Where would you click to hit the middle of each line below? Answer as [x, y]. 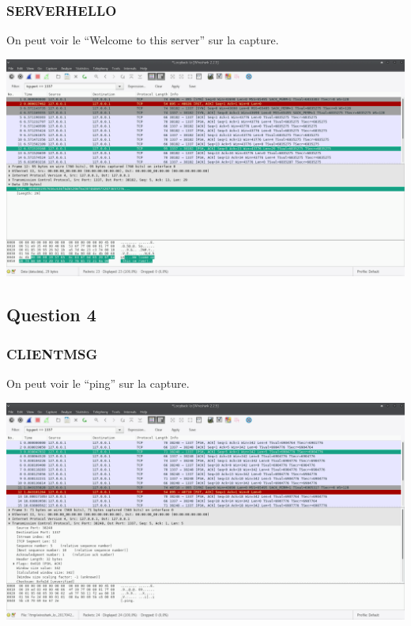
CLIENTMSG [52, 353]
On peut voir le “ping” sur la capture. [98, 383]
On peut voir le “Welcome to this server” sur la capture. [143, 40]
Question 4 [51, 315]
